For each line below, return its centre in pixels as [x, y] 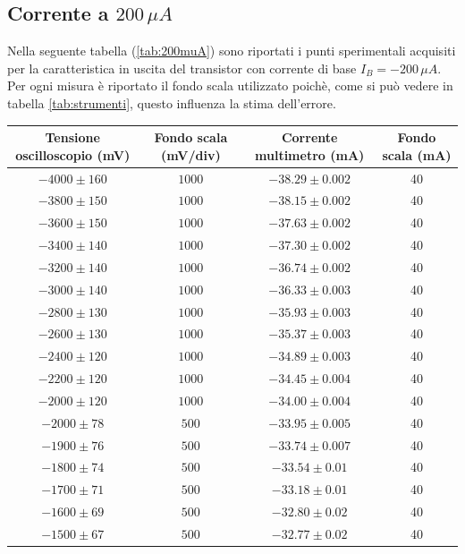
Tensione [72, 137]
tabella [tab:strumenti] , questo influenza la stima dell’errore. [172, 102]
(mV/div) [191, 154]
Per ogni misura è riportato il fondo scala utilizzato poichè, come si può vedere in [230, 85]
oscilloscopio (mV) [73, 154]
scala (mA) [417, 154]
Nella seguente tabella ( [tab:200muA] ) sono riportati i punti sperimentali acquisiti [232, 51]
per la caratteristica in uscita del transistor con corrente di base [182, 68]
